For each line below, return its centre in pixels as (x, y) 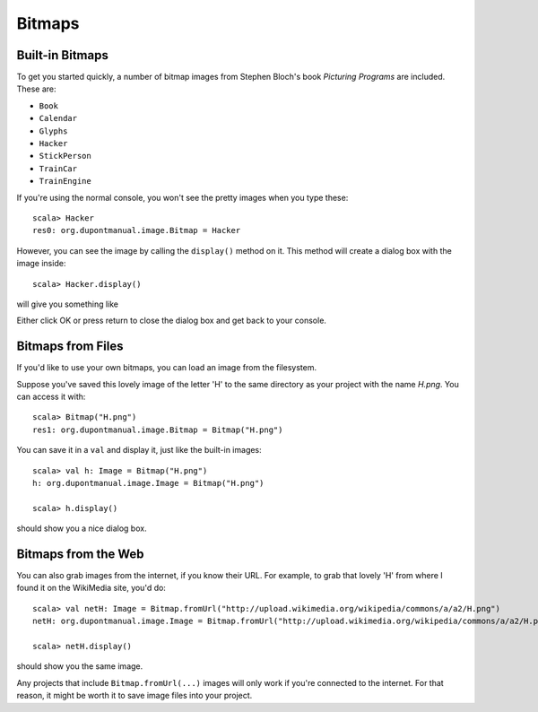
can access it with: (51, 396)
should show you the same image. (80, 666)
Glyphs (53, 131)
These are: (37, 89)
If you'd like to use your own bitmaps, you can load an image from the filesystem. (167, 368)
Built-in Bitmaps (63, 55)
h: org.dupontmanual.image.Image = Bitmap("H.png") (148, 483)
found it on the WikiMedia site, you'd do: (91, 588)
